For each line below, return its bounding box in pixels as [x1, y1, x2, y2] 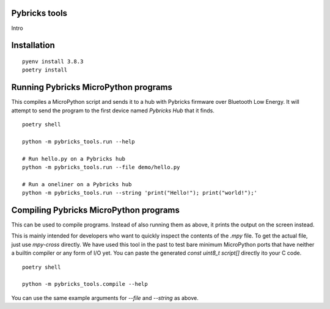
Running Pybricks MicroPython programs [11, 82, 172, 93]
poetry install [22, 67, 68, 73]
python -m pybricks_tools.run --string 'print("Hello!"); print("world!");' [22, 189, 258, 197]
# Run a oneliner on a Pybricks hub [22, 181, 132, 187]
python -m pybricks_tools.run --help [22, 138, 136, 145]
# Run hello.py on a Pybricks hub [22, 155, 125, 162]
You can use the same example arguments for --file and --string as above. [11, 294, 199, 302]
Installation [11, 40, 55, 51]
